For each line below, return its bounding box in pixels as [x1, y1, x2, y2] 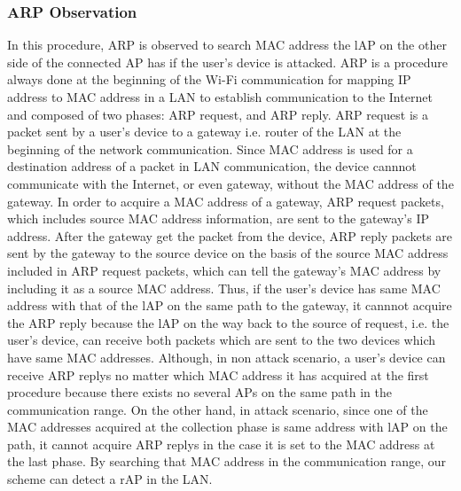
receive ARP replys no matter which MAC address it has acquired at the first [7, 365, 429, 384]
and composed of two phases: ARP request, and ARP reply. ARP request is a [7, 105, 429, 123]
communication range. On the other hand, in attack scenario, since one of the [7, 400, 428, 418]
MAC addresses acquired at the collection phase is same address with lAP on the [7, 417, 448, 436]
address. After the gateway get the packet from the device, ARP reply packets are [7, 226, 453, 245]
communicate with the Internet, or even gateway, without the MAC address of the [7, 174, 454, 192]
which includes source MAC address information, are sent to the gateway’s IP [7, 209, 429, 228]
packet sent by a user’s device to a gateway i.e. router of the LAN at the [7, 122, 402, 141]
